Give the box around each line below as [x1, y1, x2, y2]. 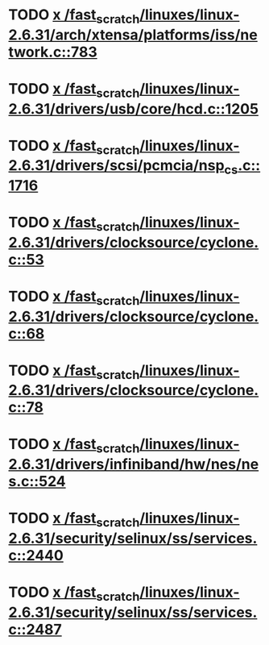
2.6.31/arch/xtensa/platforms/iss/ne [8, 26, 258, 44]
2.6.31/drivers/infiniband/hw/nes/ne [8, 456, 259, 473]
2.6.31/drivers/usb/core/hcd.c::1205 [8, 99, 259, 118]
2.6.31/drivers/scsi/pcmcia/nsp [8, 156, 225, 175]
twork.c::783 [8, 43, 98, 61]
